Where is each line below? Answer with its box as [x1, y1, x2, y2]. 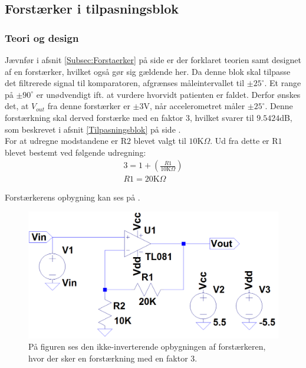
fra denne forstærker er [47, 100, 130, 112]
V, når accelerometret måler [143, 100, 245, 112]
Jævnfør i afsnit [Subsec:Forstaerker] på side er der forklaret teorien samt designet [5, 54, 301, 65]
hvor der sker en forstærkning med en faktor [28, 352, 188, 364]
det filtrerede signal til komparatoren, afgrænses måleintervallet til [5, 77, 245, 89]
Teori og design [5, 30, 79, 45]
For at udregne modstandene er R [5, 134, 127, 147]
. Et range [264, 77, 301, 89]
